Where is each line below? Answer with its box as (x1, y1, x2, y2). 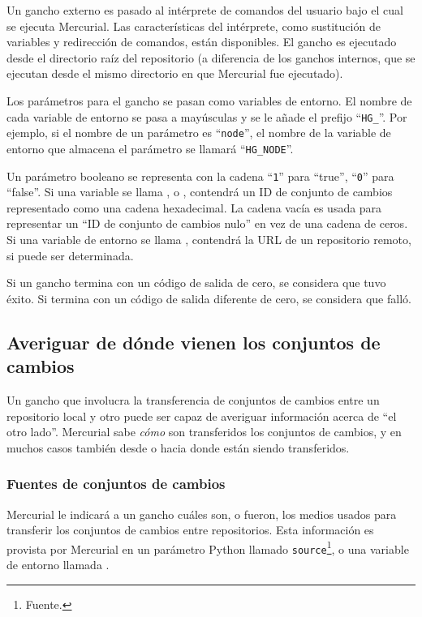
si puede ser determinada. (6, 246, 134, 264)
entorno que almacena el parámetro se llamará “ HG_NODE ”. (6, 139, 294, 156)
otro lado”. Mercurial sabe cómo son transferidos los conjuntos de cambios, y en (6, 423, 402, 440)
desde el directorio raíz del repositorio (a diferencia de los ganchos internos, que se (6, 49, 416, 66)
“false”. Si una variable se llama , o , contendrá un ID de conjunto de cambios (6, 183, 393, 200)
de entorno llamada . (6, 556, 110, 573)
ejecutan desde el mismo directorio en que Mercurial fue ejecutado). (6, 65, 343, 82)
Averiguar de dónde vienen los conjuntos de (6, 329, 381, 354)
